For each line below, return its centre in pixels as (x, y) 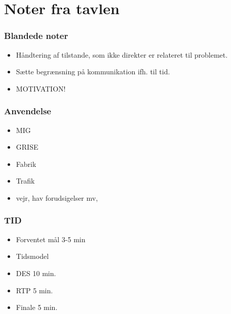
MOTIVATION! (41, 88)
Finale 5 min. (37, 307)
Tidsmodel (32, 256)
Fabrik (26, 164)
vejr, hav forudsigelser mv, (57, 197)
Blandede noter (36, 36)
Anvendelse (28, 111)
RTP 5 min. (34, 290)
